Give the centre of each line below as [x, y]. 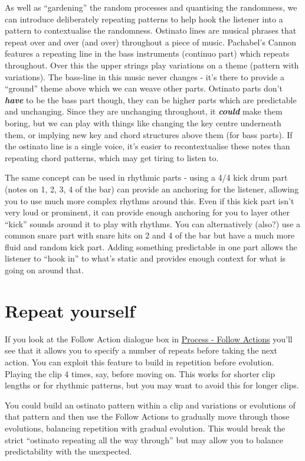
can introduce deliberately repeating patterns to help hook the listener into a [144, 19]
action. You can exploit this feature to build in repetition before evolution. [140, 362]
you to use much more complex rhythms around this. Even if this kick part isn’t [150, 200]
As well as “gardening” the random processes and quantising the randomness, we [151, 7]
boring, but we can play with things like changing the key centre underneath [143, 122]
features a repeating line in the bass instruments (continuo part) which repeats [147, 53]
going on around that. [44, 270]
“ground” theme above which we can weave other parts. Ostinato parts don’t [144, 88]
